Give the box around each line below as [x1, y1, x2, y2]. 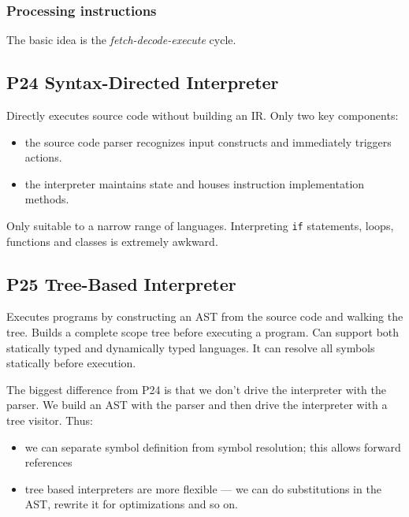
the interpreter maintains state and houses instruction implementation [24, 175, 365, 192]
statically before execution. [6, 355, 136, 371]
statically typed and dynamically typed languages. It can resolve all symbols [6, 339, 375, 355]
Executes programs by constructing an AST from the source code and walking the [6, 308, 403, 325]
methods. [24, 191, 69, 207]
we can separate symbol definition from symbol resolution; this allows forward [24, 438, 401, 455]
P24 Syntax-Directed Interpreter [6, 70, 279, 95]
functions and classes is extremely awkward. [6, 232, 218, 249]
